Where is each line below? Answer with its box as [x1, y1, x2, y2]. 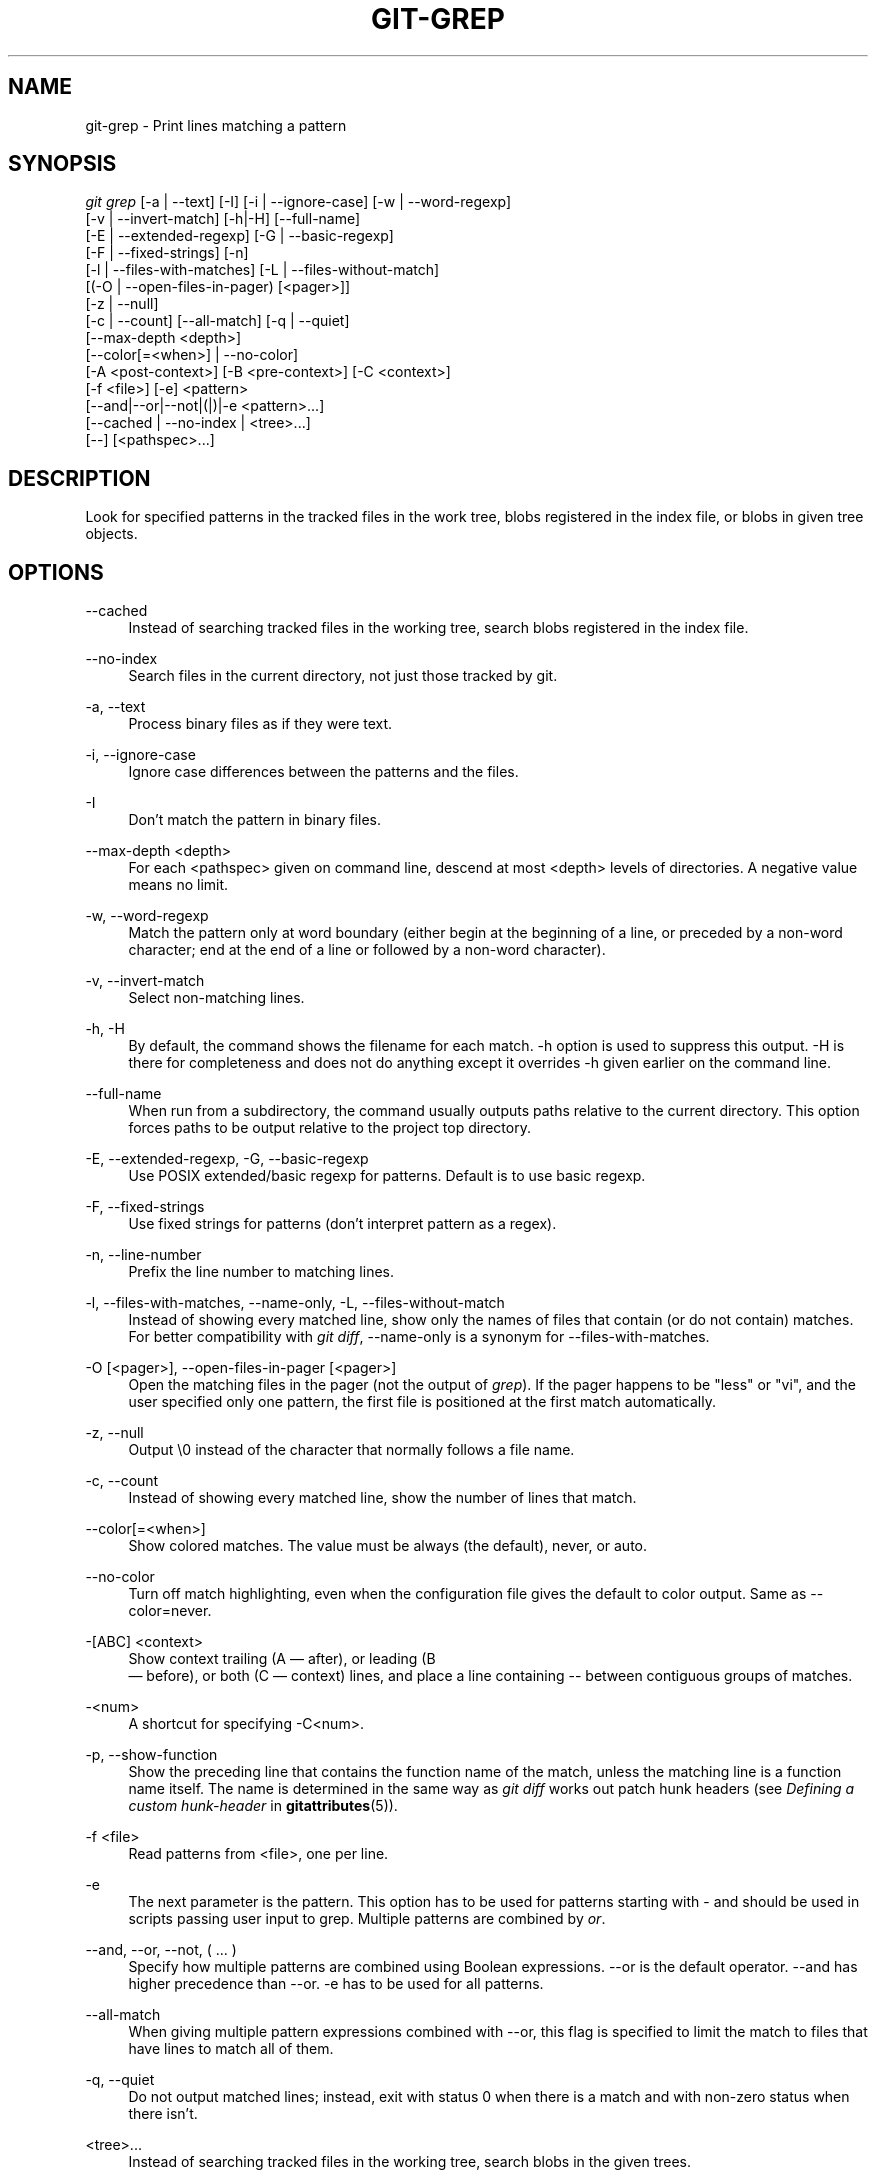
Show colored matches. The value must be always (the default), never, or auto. [128, 1537, 648, 1555]
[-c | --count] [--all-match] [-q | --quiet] [85, 312, 350, 330]
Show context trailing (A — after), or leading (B [128, 1650, 436, 1668]
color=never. [128, 1602, 212, 1620]
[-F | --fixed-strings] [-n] [85, 244, 249, 262]
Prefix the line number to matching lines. [128, 1263, 394, 1281]
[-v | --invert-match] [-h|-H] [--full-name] [85, 210, 361, 228]
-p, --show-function [85, 1746, 218, 1764]
